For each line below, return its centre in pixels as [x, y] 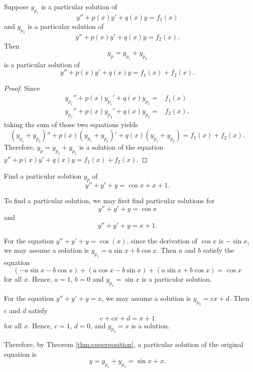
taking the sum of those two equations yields [71, 124]
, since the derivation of [162, 240]
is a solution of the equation [121, 147]
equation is [20, 354]
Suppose [16, 6]
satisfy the [219, 250]
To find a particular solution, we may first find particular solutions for [109, 200]
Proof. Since [22, 88]
